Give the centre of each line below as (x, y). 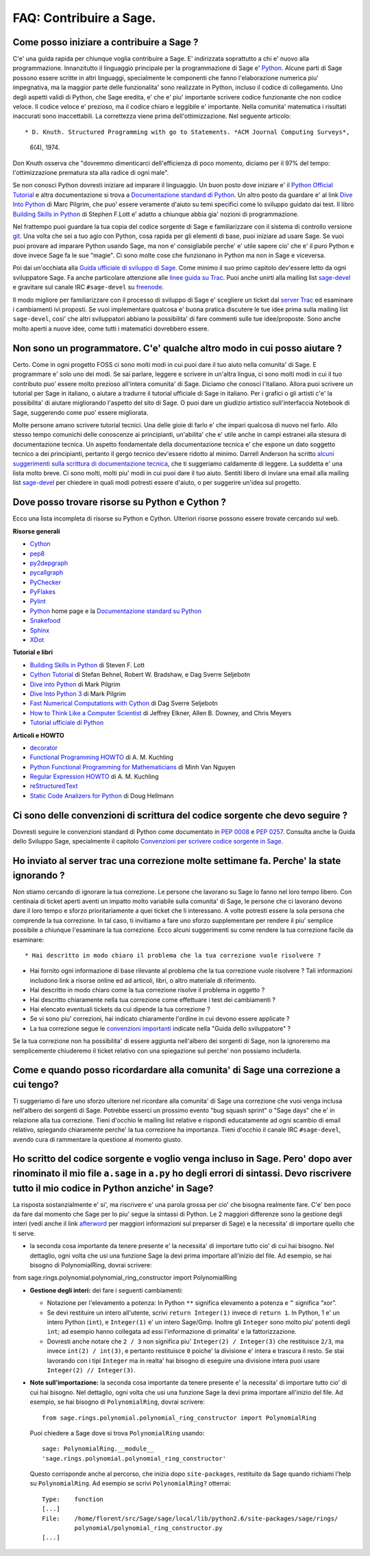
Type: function (73, 1499)
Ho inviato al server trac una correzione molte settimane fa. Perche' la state (177, 861)
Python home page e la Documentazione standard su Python (116, 611)
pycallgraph (47, 573)
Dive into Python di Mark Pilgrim (75, 684)
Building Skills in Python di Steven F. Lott (87, 665)
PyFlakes (43, 592)
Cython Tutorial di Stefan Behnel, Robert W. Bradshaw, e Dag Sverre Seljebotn (140, 675)
